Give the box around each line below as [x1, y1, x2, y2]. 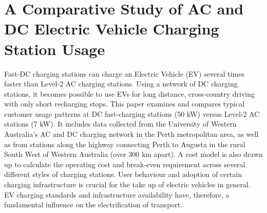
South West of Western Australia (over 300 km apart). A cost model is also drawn [4, 149, 263, 159]
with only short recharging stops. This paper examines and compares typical [4, 98, 245, 109]
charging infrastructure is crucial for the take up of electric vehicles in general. [4, 179, 251, 190]
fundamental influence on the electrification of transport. [4, 199, 183, 210]
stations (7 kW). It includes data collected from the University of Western [4, 118, 237, 129]
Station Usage [4, 38, 105, 59]
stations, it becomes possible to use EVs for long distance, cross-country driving [4, 88, 255, 99]
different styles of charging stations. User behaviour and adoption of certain [4, 169, 242, 180]
